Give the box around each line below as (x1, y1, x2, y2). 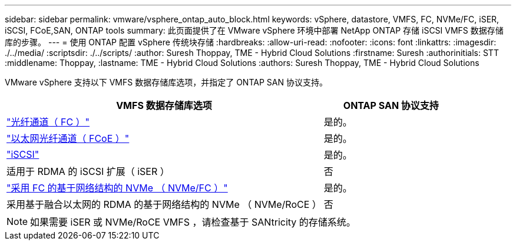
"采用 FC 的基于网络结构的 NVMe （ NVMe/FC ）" (6, 182, 228, 194)
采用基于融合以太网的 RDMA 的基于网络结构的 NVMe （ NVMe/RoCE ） (6, 198, 322, 210)
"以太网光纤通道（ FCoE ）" (6, 133, 130, 144)
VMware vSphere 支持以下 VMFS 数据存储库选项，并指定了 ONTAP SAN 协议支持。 (5, 77, 328, 87)
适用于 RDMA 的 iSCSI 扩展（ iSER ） (6, 165, 170, 177)
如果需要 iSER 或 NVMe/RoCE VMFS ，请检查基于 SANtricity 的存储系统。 (30, 216, 356, 228)
